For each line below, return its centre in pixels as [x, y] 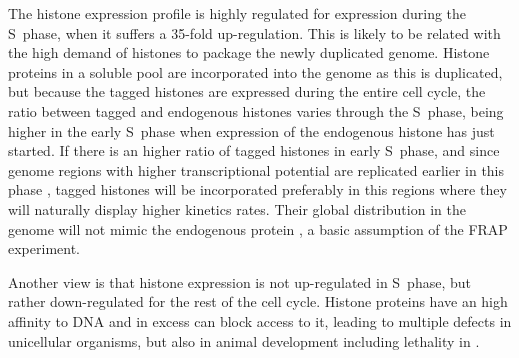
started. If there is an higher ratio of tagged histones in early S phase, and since [254, 150]
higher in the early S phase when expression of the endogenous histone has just [251, 130]
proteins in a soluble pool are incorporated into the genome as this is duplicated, [255, 71]
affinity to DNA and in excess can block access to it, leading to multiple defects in [260, 320]
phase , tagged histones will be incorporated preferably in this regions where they [257, 189]
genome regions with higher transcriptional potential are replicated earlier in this [256, 169]
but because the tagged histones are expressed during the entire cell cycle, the [247, 91]
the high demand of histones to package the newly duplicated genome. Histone [249, 52]
